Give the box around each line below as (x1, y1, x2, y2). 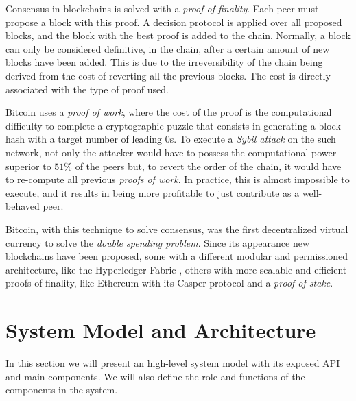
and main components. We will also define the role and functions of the (5, 369, 305, 383)
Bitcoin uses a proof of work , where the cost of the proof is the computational (5, 105, 332, 119)
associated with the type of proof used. (5, 82, 169, 96)
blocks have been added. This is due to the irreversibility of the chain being (5, 55, 323, 69)
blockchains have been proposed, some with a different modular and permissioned (5, 249, 348, 263)
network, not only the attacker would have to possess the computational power (5, 145, 337, 159)
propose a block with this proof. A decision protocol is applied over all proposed (5, 14, 342, 29)
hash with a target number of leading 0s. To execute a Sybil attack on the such (5, 132, 336, 146)
